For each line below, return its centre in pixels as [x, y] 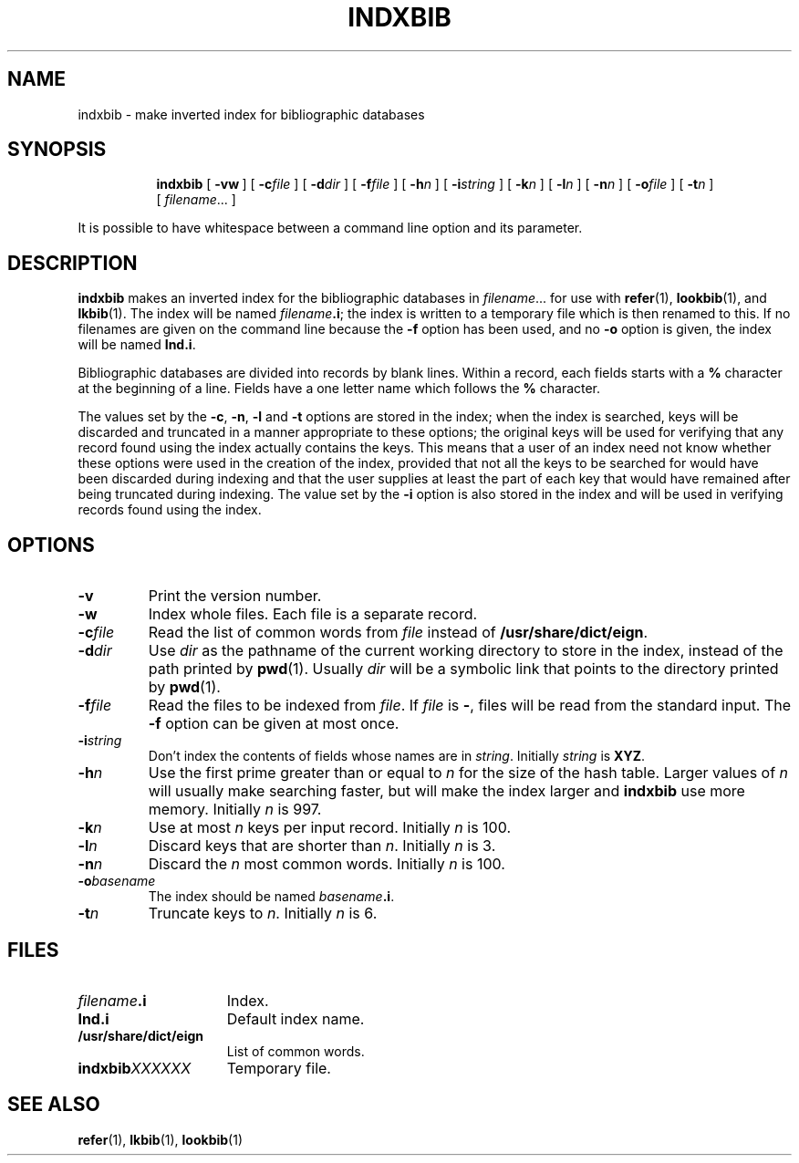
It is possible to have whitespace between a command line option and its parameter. [330, 228]
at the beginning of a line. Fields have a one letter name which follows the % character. [339, 389]
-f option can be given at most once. [274, 724]
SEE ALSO [54, 1105]
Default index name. [296, 1018]
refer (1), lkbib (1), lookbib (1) [160, 1139]
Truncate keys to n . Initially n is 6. [263, 914]
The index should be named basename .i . [271, 897]
